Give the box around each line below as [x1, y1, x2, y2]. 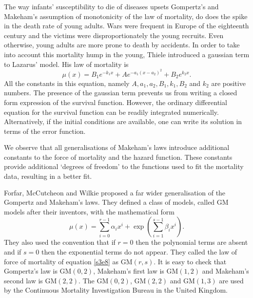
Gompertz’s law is [4, 266, 58, 276]
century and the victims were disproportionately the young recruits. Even [4, 30, 224, 40]
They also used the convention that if [4, 237, 116, 247]
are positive [211, 78, 246, 88]
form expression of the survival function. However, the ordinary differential [4, 97, 227, 107]
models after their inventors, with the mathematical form [4, 206, 175, 216]
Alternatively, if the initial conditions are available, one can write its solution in [4, 116, 242, 127]
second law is [4, 275, 43, 285]
